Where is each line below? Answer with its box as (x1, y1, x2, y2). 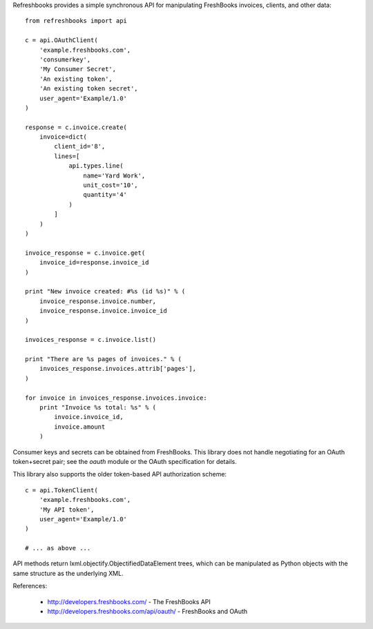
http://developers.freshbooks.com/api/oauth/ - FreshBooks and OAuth (47, 608, 248, 616)
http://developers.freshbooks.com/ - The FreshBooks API (47, 597, 211, 606)
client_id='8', (54, 142, 106, 151)
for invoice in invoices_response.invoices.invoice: (25, 394, 207, 402)
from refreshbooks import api (25, 17, 128, 25)
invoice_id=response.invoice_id (39, 259, 149, 267)
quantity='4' (83, 191, 128, 199)
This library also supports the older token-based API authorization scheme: (12, 470, 227, 478)
